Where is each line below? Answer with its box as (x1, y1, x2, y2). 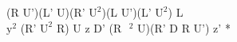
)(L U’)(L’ (101, 4, 152, 20)
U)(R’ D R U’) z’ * (137, 19, 231, 36)
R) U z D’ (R (56, 19, 122, 36)
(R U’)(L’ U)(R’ (6, 4, 85, 20)
